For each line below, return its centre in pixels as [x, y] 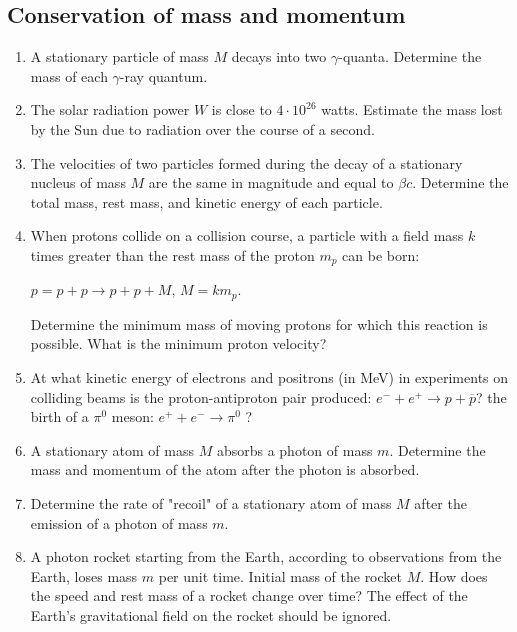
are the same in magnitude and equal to [271, 182]
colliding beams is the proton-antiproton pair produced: [201, 396]
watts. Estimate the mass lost [412, 109]
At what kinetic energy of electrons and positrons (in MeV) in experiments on [269, 377]
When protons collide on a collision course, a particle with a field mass [247, 235]
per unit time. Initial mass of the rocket [280, 575]
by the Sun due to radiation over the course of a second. [202, 128]
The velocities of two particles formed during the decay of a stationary [246, 162]
